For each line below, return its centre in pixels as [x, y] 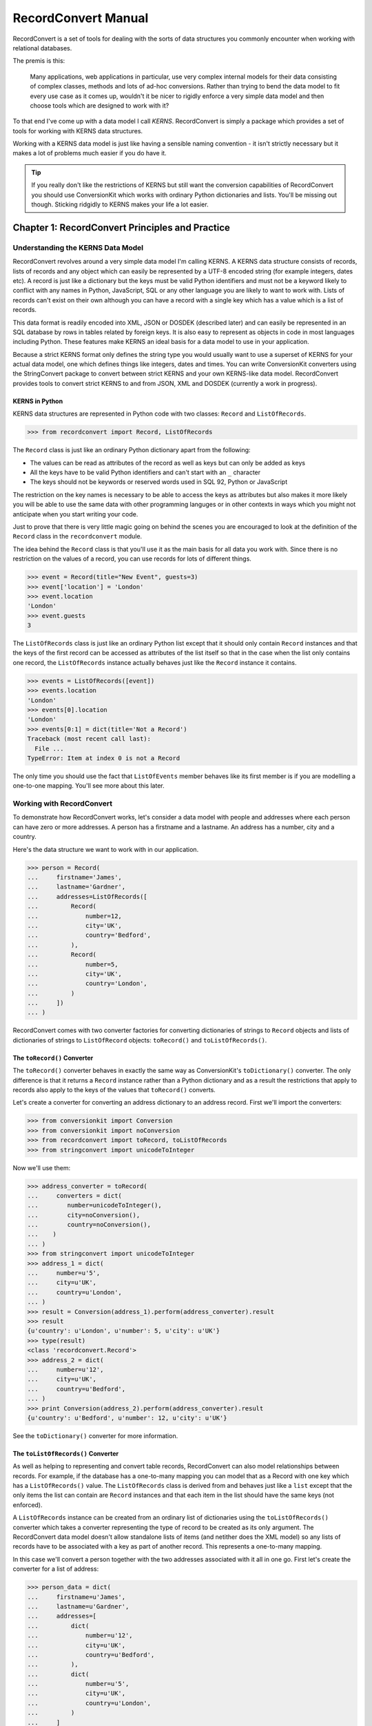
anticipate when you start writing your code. [75, 514]
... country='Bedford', [89, 935]
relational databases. [42, 48]
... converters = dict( [74, 1195]
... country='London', [87, 983]
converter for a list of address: [56, 1569]
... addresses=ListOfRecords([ [87, 896]
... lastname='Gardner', [76, 887]
